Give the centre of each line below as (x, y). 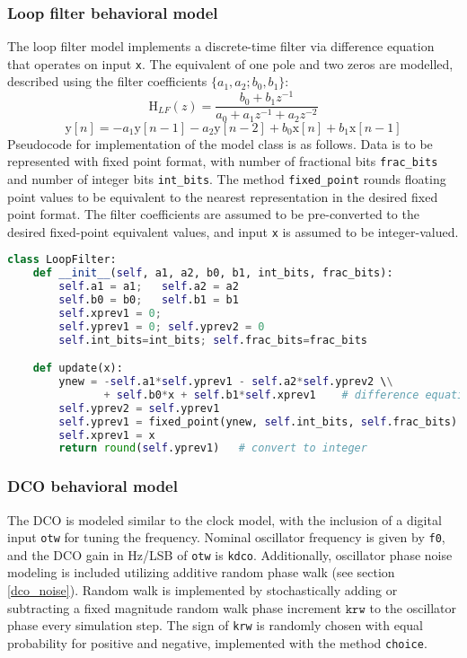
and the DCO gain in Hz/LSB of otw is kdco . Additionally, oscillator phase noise (230, 554)
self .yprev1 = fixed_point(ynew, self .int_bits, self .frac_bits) (258, 421)
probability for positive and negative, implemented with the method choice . (217, 642)
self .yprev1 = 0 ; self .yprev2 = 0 (162, 326)
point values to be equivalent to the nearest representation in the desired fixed (223, 196)
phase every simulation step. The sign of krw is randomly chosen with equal (216, 625)
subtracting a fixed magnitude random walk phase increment (175, 607)
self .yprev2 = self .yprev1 (139, 408)
